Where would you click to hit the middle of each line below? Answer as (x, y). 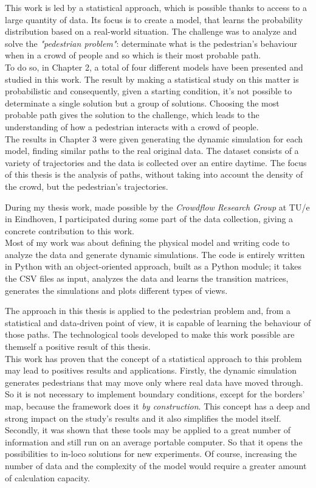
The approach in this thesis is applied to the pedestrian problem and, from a (148, 311)
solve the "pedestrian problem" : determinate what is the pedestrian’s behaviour (151, 43)
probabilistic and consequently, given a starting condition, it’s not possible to (149, 91)
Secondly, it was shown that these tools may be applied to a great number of (148, 430)
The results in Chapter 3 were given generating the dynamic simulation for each (154, 138)
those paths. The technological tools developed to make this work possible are (150, 334)
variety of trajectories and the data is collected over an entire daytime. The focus (156, 162)
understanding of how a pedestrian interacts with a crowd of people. (132, 126)
